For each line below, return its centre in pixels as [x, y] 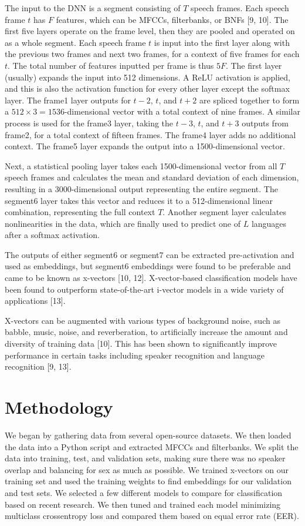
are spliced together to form [250, 100]
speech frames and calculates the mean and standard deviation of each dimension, [152, 177]
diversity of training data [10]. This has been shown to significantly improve [141, 344]
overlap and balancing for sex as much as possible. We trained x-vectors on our [147, 469]
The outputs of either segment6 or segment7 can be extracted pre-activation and [150, 254]
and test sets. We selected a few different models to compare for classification [144, 492]
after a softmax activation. [52, 235]
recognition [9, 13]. [38, 366]
